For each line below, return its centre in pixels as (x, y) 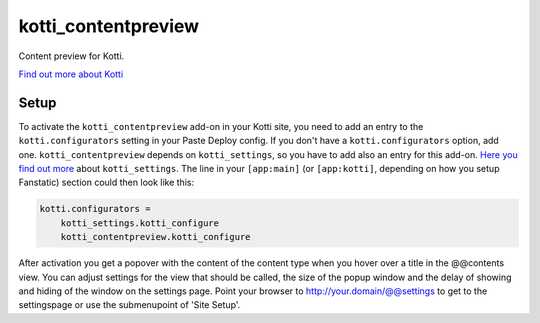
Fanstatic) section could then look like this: (106, 182)
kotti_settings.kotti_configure (140, 223)
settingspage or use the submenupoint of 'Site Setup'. (129, 305)
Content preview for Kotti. (71, 56)
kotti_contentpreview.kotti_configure (155, 237)
